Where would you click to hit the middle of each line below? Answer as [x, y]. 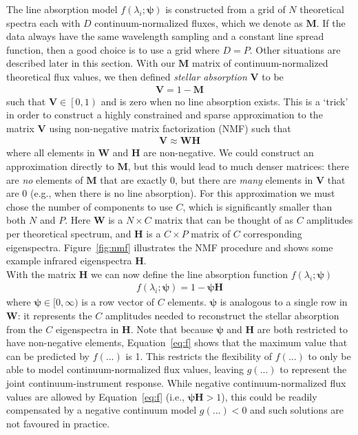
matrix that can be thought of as [224, 220]
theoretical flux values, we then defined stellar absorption [127, 76]
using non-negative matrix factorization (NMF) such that [170, 128]
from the [24, 329]
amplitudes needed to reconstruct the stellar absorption [222, 315]
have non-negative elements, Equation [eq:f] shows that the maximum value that [177, 342]
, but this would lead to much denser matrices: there [238, 166]
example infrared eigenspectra [69, 261]
